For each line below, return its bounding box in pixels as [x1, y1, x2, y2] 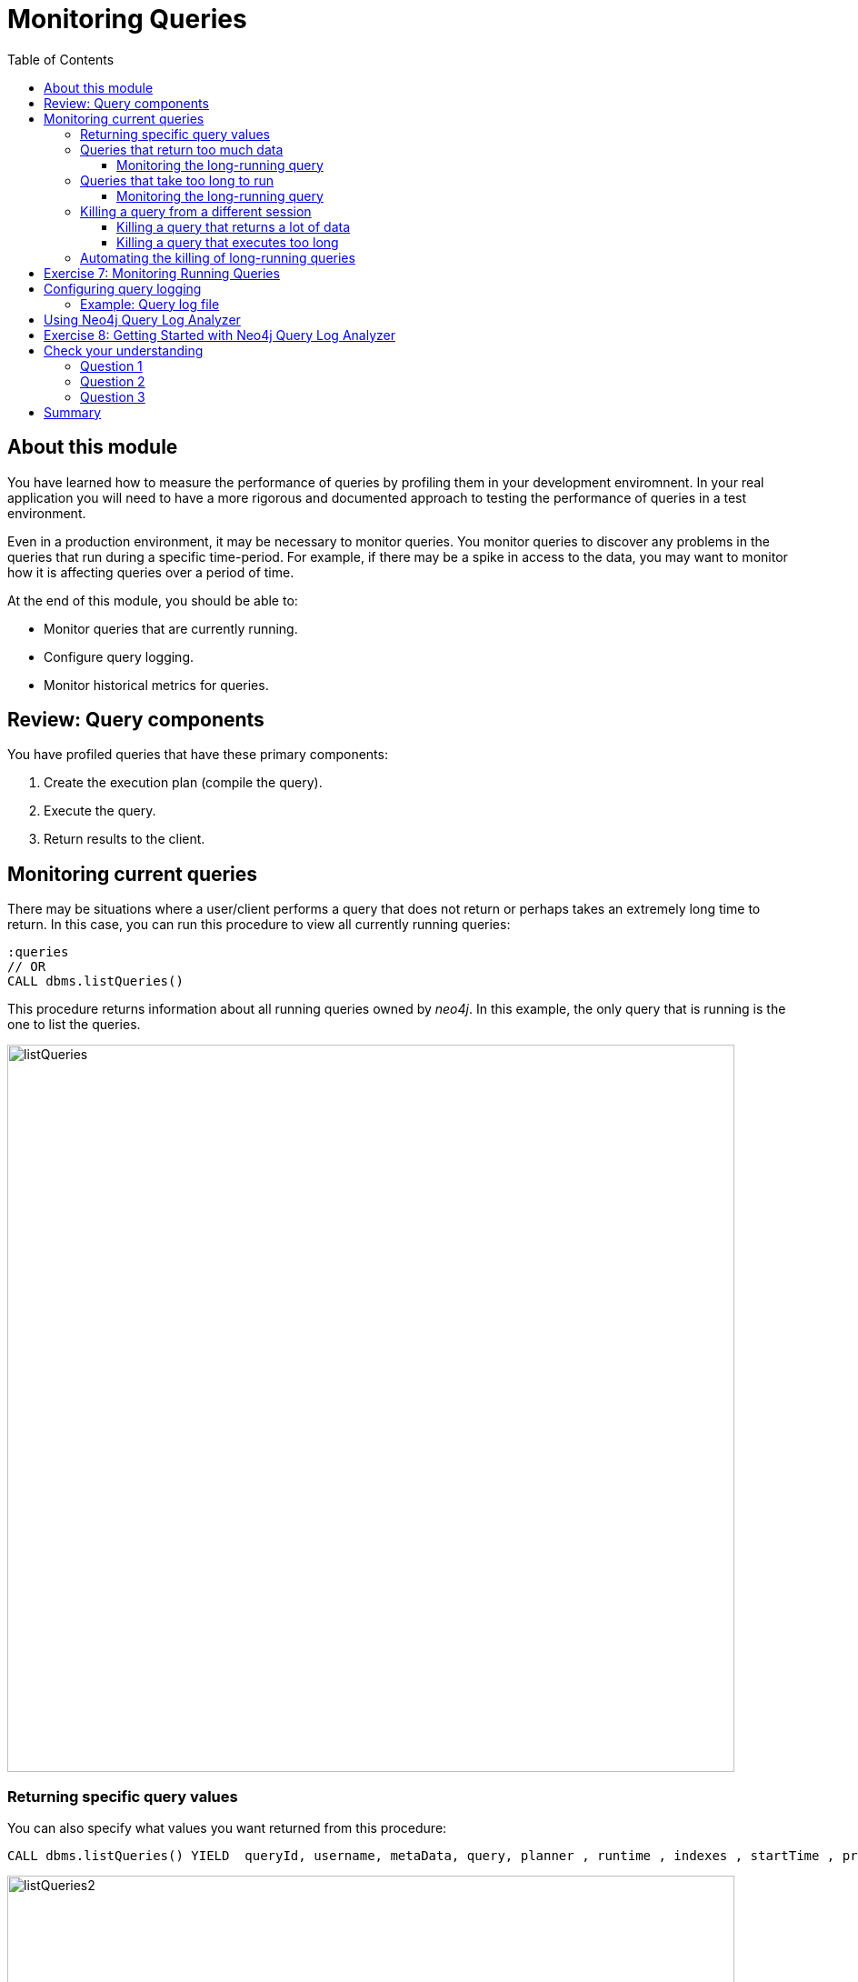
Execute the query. [44, 803, 156, 819]
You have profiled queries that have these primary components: [7, 746, 388, 763]
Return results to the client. [44, 831, 205, 847]
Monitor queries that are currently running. [44, 620, 298, 636]
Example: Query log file [80, 295, 220, 312]
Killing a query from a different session [80, 203, 312, 219]
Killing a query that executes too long [116, 234, 339, 250]
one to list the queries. [7, 1016, 141, 1033]
